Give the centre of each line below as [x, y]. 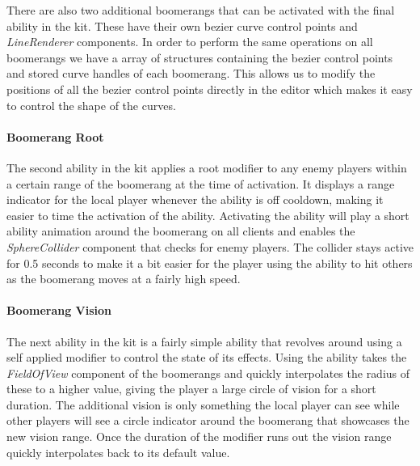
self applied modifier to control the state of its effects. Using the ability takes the [207, 357]
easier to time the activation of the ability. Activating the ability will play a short [208, 215]
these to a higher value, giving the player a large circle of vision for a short [191, 389]
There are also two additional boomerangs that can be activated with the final [201, 10]
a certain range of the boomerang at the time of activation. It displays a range [201, 183]
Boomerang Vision [59, 310]
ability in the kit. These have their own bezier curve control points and [182, 25]
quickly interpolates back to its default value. [118, 452]
